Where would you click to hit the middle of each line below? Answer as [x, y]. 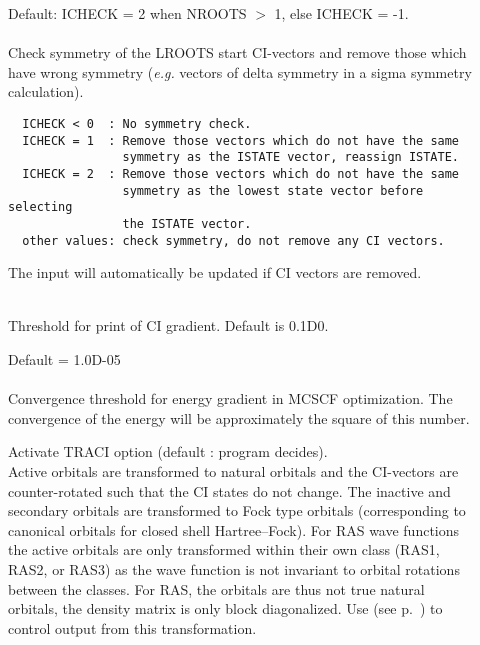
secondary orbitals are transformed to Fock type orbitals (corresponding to [237, 510]
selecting [40, 207]
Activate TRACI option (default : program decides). [168, 451]
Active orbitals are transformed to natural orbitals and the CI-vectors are [233, 470]
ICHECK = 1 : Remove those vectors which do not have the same [241, 140]
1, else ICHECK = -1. [341, 13]
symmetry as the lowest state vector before [273, 190]
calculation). [46, 91]
